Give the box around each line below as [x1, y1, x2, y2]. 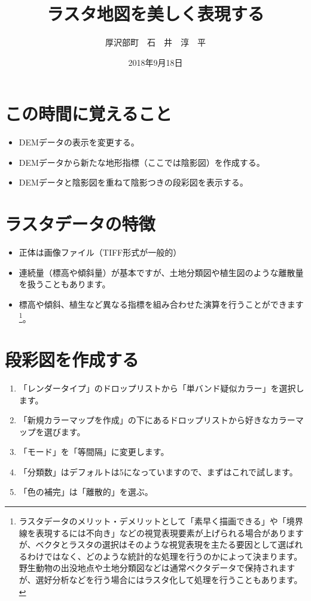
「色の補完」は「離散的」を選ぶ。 [19, 485, 153, 498]
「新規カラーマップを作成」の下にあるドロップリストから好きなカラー [19, 414, 295, 426]
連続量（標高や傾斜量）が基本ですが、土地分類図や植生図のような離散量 [19, 266, 304, 278]
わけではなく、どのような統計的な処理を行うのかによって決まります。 [27, 550, 303, 562]
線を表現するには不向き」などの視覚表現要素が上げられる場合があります [19, 526, 304, 539]
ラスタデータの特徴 [5, 211, 155, 236]
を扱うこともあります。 [19, 278, 111, 290]
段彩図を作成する [5, 347, 139, 371]
